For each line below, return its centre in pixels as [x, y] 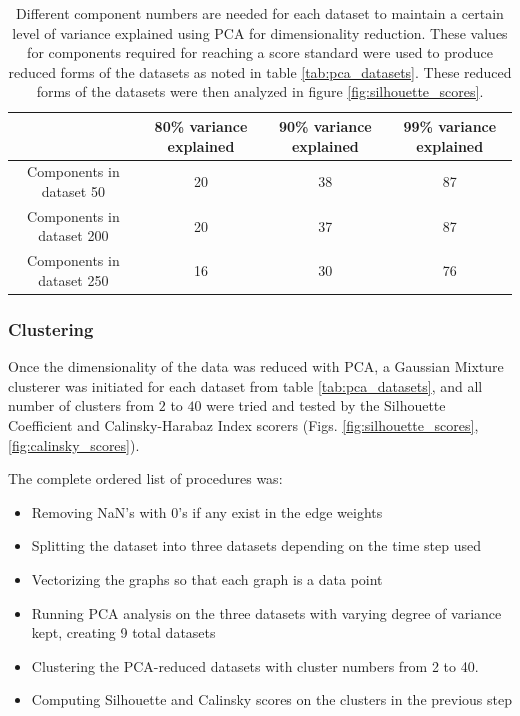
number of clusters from [81, 405]
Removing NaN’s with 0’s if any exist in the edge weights [207, 511]
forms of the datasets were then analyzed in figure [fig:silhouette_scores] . [260, 91]
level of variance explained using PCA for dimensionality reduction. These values [260, 32]
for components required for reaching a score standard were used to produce [260, 52]
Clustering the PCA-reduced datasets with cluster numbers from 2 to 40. [255, 665]
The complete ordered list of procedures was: [145, 478]
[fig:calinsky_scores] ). [74, 444]
